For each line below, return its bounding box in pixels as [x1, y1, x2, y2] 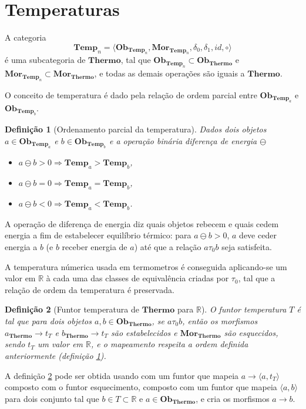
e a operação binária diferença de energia [109, 135, 257, 147]
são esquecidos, [224, 326, 278, 338]
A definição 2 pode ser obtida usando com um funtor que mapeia [5, 369, 239, 381]
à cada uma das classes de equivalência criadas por [46, 272, 229, 284]
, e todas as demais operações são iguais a [94, 66, 245, 79]
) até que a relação [134, 241, 201, 253]
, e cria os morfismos [196, 392, 270, 404]
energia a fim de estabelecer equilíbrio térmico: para [5, 229, 191, 241]
